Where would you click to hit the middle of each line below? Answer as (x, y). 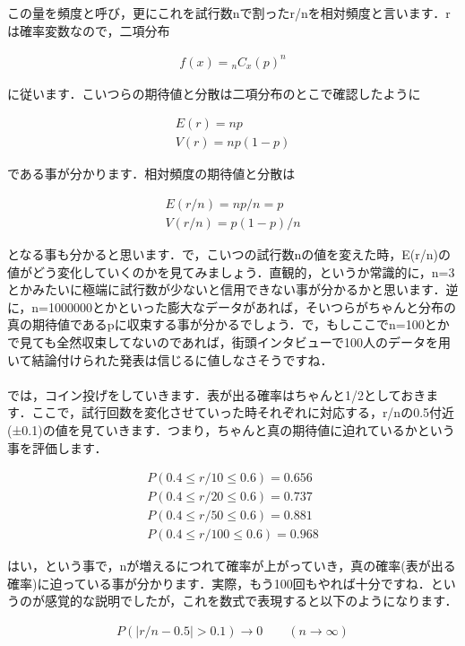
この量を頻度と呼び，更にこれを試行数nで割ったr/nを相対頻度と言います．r (229, 13)
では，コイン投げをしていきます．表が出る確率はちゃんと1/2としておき (217, 394)
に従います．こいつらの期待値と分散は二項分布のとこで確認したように (214, 93)
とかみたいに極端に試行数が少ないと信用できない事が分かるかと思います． (227, 289)
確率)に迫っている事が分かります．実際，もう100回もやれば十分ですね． (219, 583)
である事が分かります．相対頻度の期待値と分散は (151, 174)
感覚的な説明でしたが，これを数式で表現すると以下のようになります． (251, 601)
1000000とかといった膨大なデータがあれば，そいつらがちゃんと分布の (252, 306)
